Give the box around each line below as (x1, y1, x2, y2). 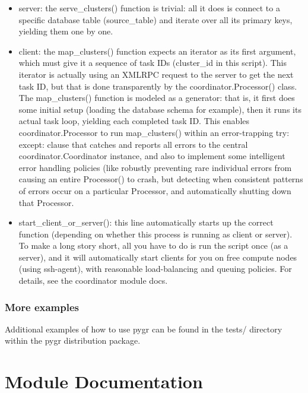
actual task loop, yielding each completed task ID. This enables (18, 115, 250, 127)
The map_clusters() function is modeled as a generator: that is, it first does (18, 91, 295, 104)
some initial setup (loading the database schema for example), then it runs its (18, 103, 301, 115)
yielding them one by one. (18, 25, 113, 37)
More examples (5, 299, 80, 314)
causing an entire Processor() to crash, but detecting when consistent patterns (18, 173, 303, 185)
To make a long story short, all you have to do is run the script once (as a (18, 239, 288, 252)
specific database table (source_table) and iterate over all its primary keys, (18, 13, 293, 26)
